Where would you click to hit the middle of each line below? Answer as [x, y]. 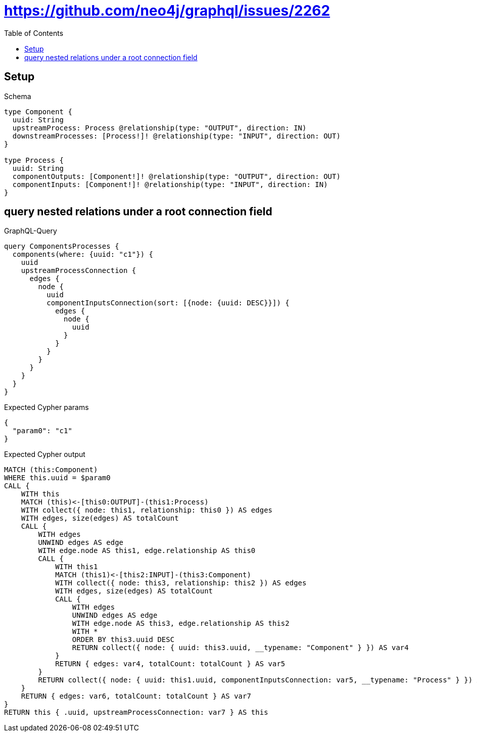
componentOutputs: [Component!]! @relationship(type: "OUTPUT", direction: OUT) [176, 176]
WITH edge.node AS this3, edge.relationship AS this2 [181, 624]
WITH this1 [77, 567]
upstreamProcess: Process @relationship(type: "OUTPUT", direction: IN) [159, 128]
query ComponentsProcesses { [62, 246]
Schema [18, 96]
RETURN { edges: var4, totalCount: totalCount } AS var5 [170, 664]
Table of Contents [34, 33]
